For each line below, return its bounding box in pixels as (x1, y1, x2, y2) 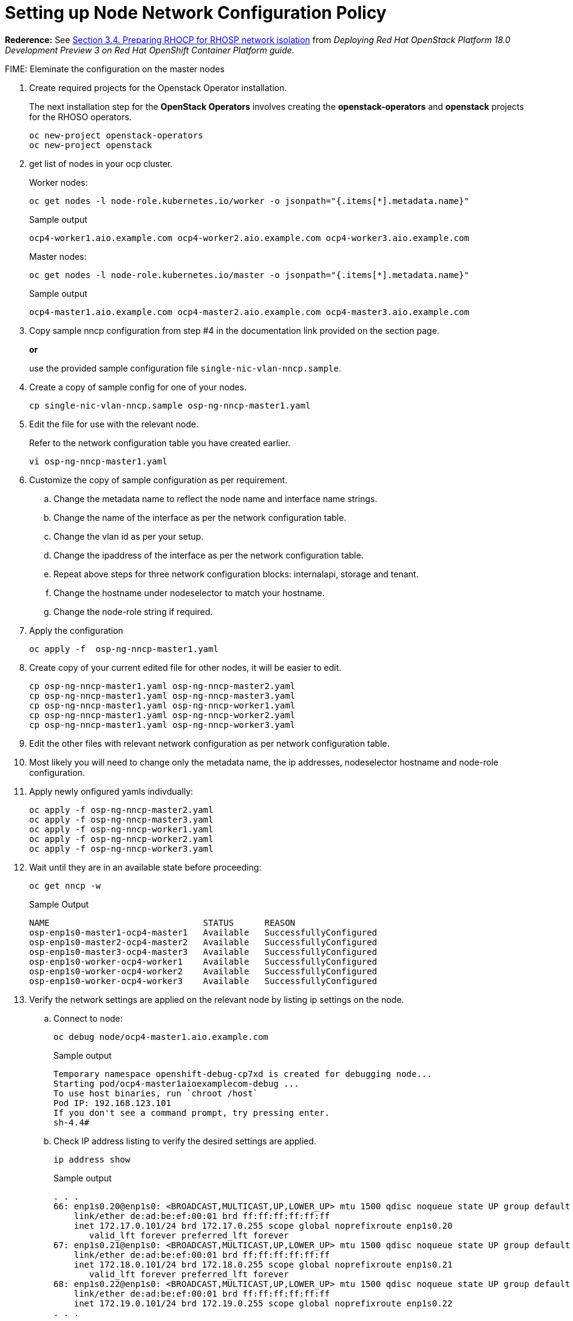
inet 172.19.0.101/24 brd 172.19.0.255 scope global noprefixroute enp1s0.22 (73, 1298, 453, 1308)
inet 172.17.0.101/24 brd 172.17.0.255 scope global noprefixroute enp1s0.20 (73, 1220, 453, 1231)
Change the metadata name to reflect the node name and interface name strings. (53, 493, 378, 504)
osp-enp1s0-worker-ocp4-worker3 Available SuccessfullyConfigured (29, 976, 378, 986)
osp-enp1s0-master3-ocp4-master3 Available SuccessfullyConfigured (29, 946, 378, 957)
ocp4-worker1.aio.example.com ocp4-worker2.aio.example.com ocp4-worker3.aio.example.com (29, 233, 469, 243)
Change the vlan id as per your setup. (53, 531, 204, 542)
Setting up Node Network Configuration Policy (5, 2, 387, 23)
